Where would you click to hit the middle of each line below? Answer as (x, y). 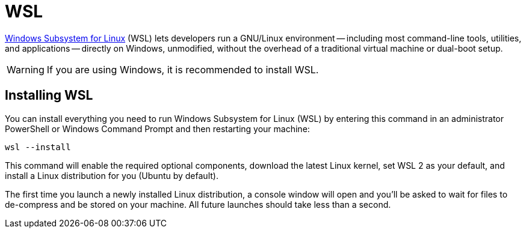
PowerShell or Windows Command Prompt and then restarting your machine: (157, 129)
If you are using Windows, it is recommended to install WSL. (183, 69)
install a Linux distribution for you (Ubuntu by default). (112, 175)
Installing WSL (49, 95)
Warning (26, 69)
